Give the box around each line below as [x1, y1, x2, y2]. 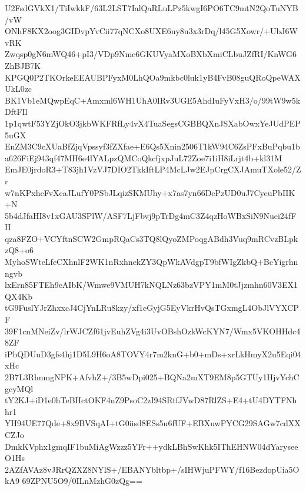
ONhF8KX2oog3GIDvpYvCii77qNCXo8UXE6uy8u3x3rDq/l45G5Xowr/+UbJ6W [5, 25, 298, 37]
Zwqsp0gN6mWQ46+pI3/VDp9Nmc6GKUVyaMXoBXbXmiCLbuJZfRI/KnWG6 [5, 48, 297, 60]
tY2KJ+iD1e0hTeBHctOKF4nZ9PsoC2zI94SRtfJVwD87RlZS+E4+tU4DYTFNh [5, 394, 297, 406]
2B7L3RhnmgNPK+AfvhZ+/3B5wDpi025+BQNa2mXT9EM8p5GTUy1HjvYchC [5, 371, 300, 383]
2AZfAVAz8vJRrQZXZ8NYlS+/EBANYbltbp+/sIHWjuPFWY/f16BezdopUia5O [5, 463, 300, 475]
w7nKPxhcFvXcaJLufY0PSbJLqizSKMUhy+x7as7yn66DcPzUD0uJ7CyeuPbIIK [5, 186, 295, 198]
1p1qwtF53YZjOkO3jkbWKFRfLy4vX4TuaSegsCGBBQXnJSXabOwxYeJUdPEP [5, 117, 301, 129]
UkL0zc [5, 82, 32, 95]
